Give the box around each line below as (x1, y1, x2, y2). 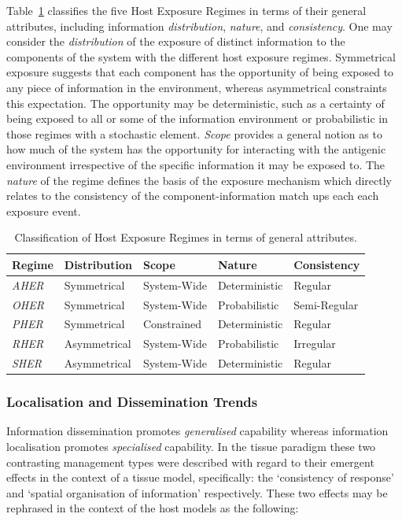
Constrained (142, 316, 201, 332)
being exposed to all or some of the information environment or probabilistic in (6, 110, 389, 127)
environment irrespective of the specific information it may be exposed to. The (6, 156, 385, 172)
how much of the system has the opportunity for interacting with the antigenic (6, 141, 386, 157)
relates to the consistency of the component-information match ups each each (6, 187, 379, 204)
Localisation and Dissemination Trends (6, 392, 258, 412)
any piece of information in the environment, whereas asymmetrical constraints (6, 79, 387, 95)
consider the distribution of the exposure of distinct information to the (6, 33, 345, 50)
